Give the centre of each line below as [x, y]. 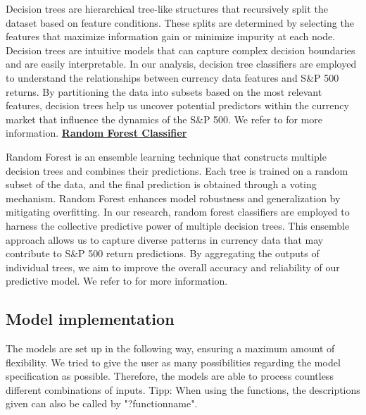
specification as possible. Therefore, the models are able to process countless [170, 376]
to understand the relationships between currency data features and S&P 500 [172, 77]
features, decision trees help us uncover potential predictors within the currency [177, 105]
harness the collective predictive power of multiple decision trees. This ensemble [178, 225]
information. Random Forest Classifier [96, 133]
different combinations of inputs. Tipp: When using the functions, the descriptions [183, 389]
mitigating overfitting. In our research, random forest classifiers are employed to [178, 212]
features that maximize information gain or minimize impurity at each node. [171, 36]
